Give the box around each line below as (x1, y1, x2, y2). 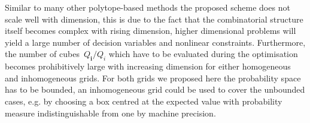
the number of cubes (5, 48, 80, 60)
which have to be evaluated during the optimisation (108, 48, 298, 60)
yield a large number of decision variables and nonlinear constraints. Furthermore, (5, 36, 306, 48)
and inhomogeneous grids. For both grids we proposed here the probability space (5, 71, 301, 84)
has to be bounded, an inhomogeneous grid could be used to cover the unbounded (5, 83, 305, 96)
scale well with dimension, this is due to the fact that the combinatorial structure (5, 12, 303, 25)
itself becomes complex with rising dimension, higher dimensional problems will (5, 24, 296, 37)
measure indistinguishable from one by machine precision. (5, 106, 216, 119)
